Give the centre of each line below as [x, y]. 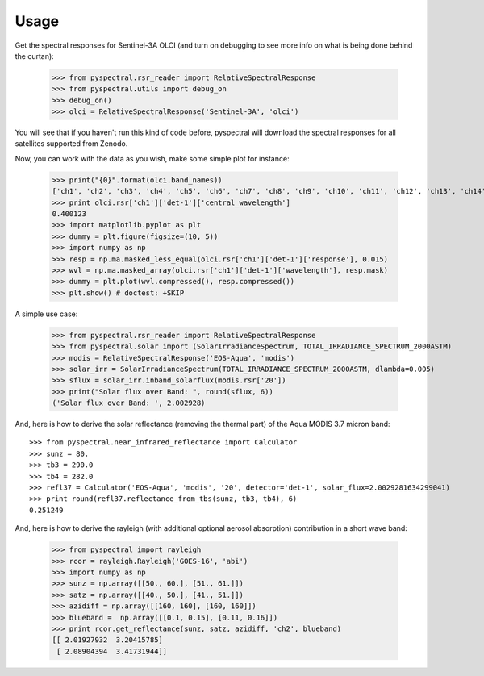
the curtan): [34, 56]
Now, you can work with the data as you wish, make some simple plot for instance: [152, 158]
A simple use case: [46, 314]
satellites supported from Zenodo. [71, 144]
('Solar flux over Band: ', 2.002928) [129, 403]
